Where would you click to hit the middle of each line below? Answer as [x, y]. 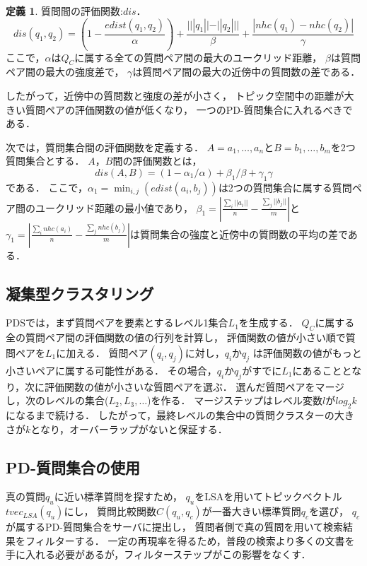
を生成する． [268, 323]
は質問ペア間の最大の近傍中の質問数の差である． [246, 72]
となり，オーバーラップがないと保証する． [129, 429]
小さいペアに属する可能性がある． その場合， [111, 370]
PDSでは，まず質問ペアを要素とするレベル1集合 [117, 323]
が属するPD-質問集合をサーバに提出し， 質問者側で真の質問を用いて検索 [174, 527]
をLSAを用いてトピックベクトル [268, 496]
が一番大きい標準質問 [251, 511]
